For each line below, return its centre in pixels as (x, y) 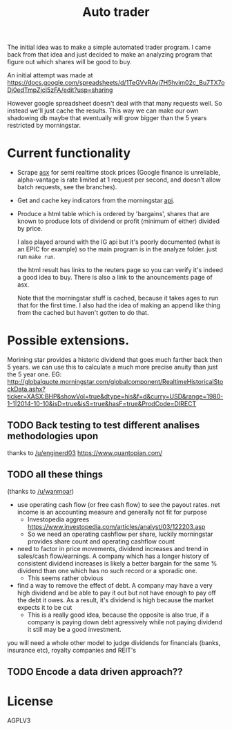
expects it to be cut (45, 607)
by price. (30, 229)
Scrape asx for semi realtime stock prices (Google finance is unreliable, (119, 173)
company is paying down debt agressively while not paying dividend (125, 622)
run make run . (36, 257)
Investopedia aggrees (58, 519)
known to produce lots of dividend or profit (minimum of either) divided (118, 221)
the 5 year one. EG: (35, 374)
